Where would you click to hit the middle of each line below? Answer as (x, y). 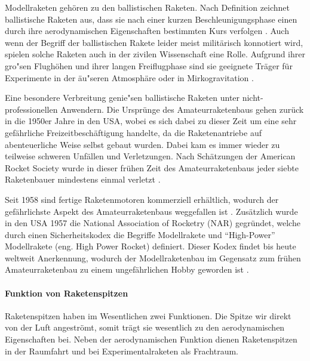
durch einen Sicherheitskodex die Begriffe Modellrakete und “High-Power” (140, 234)
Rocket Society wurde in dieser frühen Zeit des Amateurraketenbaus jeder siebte (152, 167)
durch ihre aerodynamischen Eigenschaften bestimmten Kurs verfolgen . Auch (147, 31)
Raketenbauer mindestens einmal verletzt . (83, 179)
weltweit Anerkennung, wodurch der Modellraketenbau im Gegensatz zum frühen (153, 257)
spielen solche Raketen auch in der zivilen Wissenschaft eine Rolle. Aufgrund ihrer (155, 54)
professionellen (31, 109)
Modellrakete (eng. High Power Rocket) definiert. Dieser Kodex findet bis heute (151, 246)
